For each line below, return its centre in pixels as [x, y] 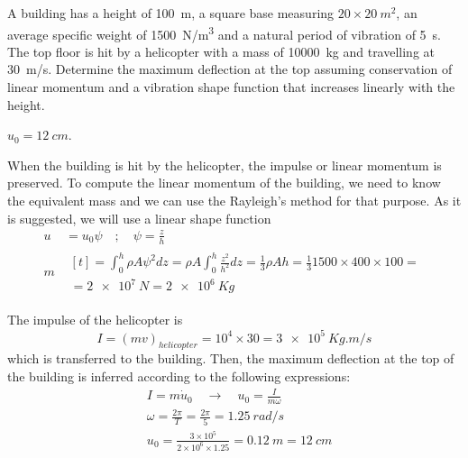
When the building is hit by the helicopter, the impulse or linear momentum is [225, 165]
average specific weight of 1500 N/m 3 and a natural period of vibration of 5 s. [225, 32]
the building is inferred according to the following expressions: [179, 376]
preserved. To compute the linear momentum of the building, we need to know [224, 183]
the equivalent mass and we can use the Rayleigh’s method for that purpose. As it [234, 200]
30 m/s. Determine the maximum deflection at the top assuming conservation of [230, 69]
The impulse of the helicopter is [95, 320]
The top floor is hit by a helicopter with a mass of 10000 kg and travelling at [221, 51]
